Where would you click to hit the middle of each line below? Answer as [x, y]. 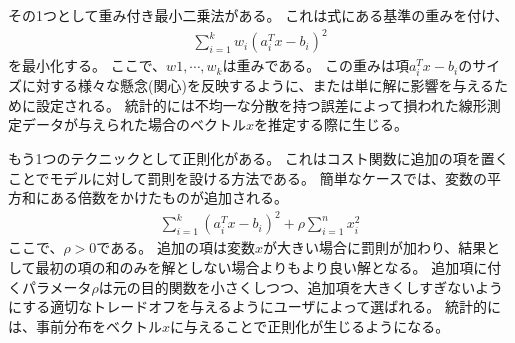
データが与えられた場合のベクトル [133, 124]
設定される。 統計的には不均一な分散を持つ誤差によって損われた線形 [261, 104]
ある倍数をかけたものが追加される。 [168, 197]
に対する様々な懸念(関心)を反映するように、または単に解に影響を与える [258, 85]
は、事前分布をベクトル [85, 325]
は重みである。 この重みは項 [315, 65]
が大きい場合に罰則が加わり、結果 [374, 247]
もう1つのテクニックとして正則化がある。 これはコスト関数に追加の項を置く [258, 158]
